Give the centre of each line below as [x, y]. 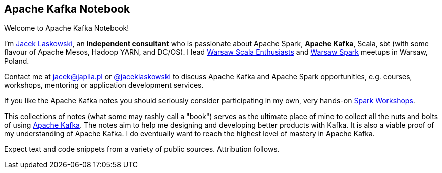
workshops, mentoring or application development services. [104, 85]
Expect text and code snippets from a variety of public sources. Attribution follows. [142, 149]
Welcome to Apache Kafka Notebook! [67, 28]
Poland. [17, 61]
